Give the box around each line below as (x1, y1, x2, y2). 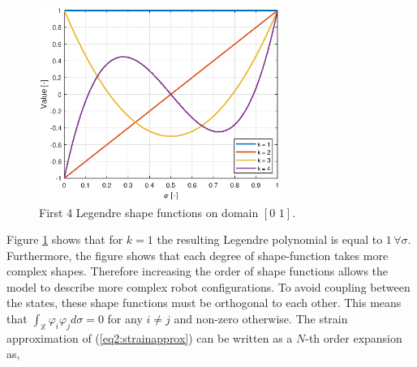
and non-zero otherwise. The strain (174, 310, 348, 327)
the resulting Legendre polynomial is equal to (157, 231, 383, 248)
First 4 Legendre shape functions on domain (39, 203, 259, 220)
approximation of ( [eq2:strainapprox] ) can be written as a (6, 329, 293, 346)
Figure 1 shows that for (6, 231, 123, 248)
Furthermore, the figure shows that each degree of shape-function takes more (6, 246, 389, 263)
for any (107, 310, 143, 327)
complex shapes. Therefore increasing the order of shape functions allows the (6, 262, 389, 280)
